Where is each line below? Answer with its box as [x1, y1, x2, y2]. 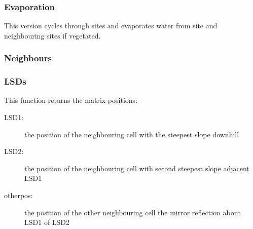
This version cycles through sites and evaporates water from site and [4, 20, 218, 31]
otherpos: [4, 190, 33, 201]
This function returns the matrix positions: [4, 95, 137, 105]
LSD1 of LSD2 [24, 217, 70, 227]
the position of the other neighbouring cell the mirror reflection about [24, 207, 241, 217]
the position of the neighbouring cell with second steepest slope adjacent [24, 163, 249, 173]
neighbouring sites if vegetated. [4, 30, 101, 41]
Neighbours [4, 52, 52, 64]
